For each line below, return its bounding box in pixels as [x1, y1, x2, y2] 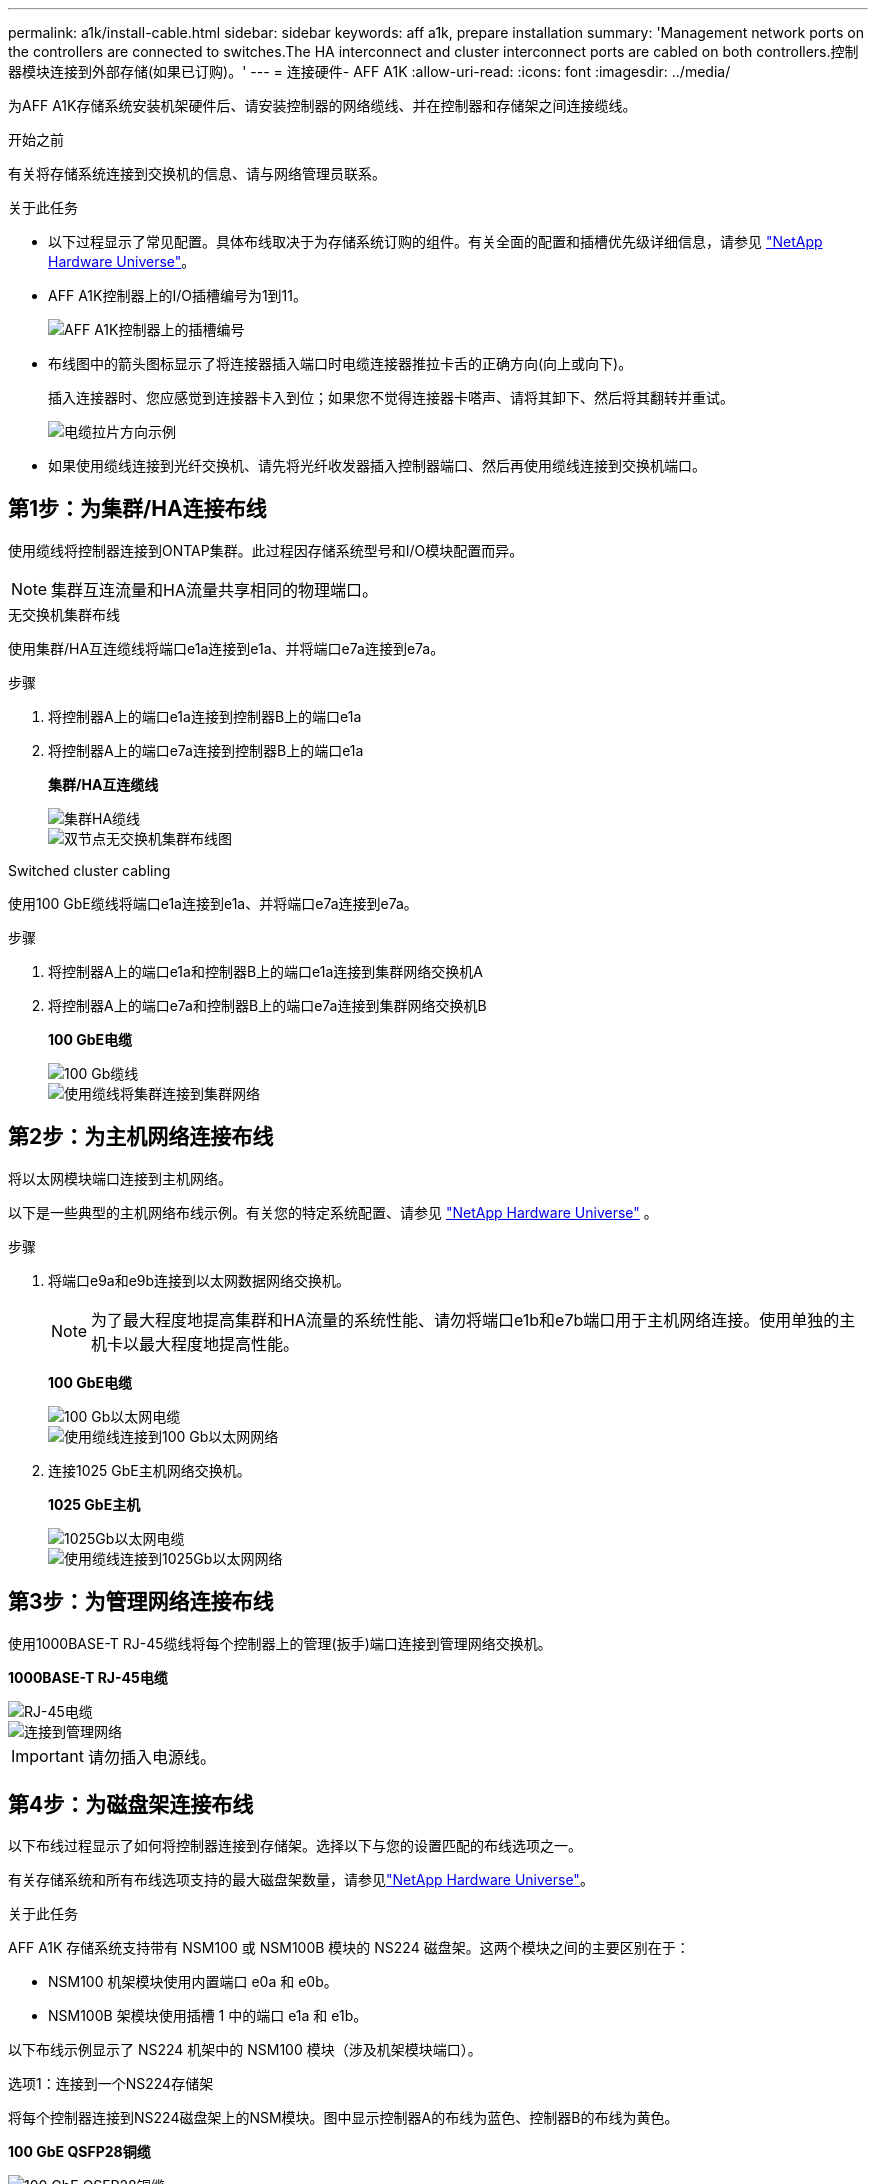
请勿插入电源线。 [87, 1746, 216, 1767]
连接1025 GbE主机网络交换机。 [48, 1461, 251, 1479]
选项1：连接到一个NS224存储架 [8, 2075, 214, 2093]
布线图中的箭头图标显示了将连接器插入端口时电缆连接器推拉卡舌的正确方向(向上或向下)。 [48, 355, 633, 372]
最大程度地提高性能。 [139, 1333, 300, 1354]
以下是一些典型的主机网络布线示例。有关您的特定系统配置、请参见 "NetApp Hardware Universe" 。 [8, 1203, 658, 1221]
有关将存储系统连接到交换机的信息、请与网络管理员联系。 [8, 165, 386, 182]
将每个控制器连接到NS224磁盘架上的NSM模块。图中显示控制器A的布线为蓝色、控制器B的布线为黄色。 [8, 2109, 679, 2127]
